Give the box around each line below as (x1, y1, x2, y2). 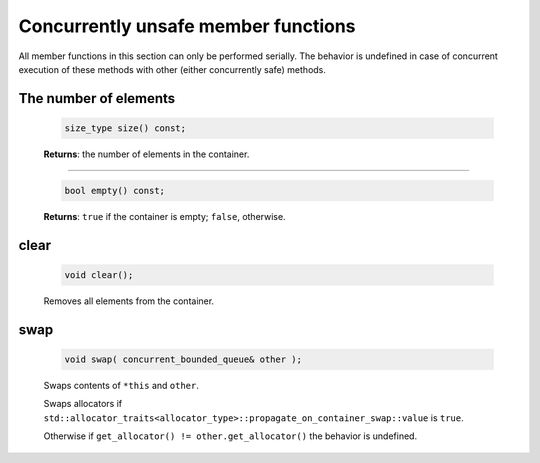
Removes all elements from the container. (43, 295, 215, 307)
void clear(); (64, 269, 134, 280)
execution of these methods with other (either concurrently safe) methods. (18, 63, 327, 75)
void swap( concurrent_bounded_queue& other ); (64, 353, 302, 365)
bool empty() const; (64, 185, 165, 196)
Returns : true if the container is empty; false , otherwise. (43, 210, 286, 222)
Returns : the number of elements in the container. (43, 148, 250, 160)
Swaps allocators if (43, 398, 123, 410)
